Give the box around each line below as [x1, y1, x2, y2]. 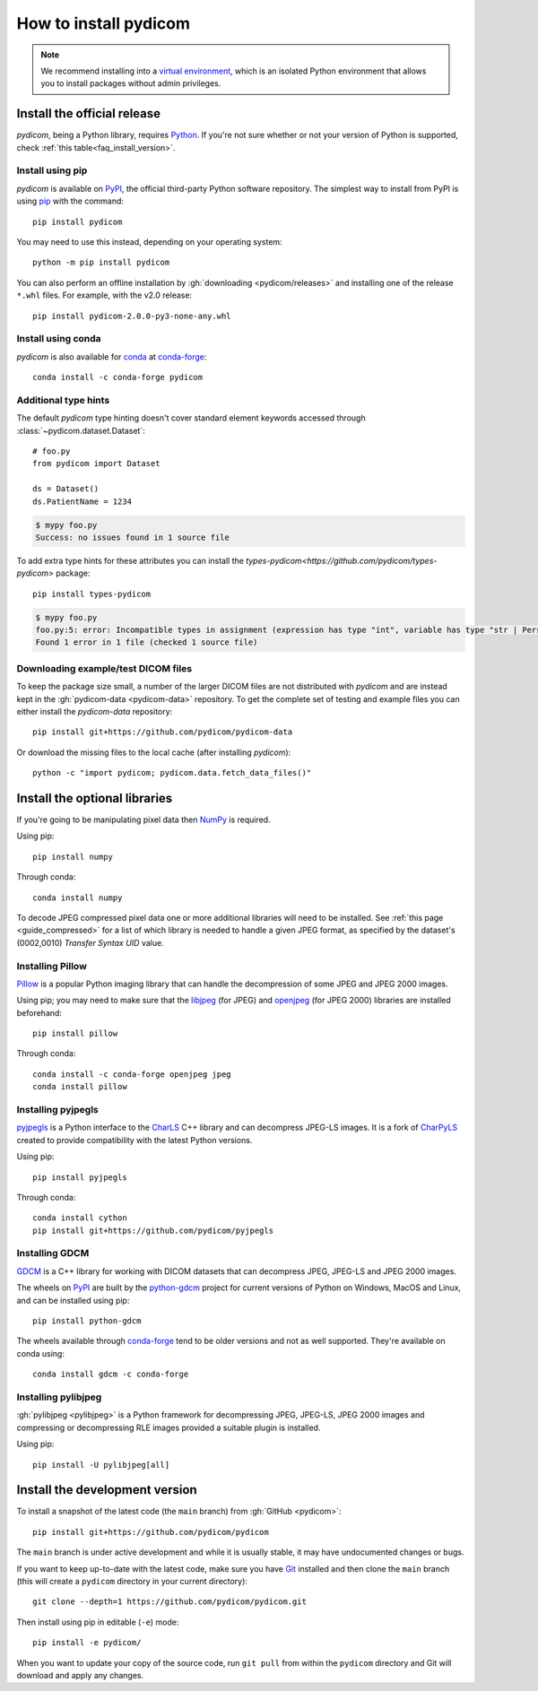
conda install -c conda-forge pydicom [32, 372, 204, 383]
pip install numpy [32, 852, 114, 862]
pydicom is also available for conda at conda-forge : [16, 351, 207, 362]
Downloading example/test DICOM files [16, 662, 193, 674]
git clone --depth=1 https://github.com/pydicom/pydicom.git [32, 1597, 307, 1607]
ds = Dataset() [32, 484, 100, 494]
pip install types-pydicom [32, 588, 152, 599]
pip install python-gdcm [32, 1316, 142, 1326]
